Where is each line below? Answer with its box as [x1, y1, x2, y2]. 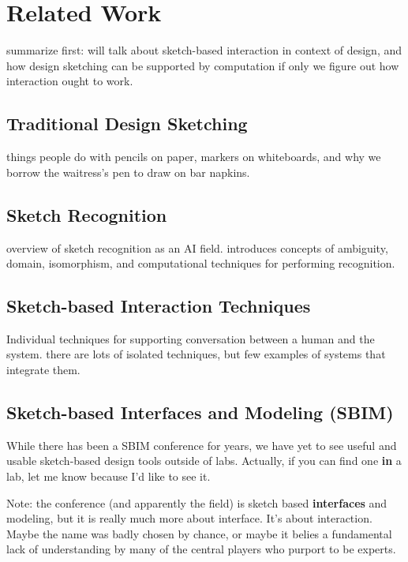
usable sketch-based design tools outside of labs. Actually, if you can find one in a [6, 452, 402, 469]
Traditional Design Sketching [6, 111, 248, 136]
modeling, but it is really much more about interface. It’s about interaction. [6, 510, 372, 526]
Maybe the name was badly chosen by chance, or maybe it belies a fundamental [6, 525, 392, 541]
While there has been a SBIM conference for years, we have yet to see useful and [6, 436, 397, 453]
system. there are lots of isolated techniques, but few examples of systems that [6, 346, 386, 362]
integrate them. [6, 362, 80, 378]
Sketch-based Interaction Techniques [6, 294, 311, 318]
